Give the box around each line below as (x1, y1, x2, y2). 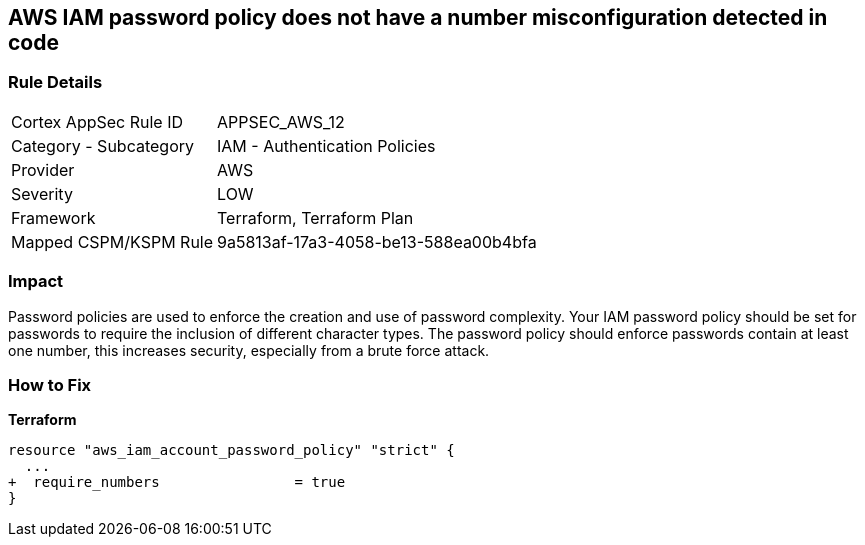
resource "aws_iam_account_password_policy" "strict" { (8, 442, 455, 459)
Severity (11, 183, 73, 204)
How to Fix (8, 374, 92, 395)
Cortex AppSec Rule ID (11, 111, 184, 132)
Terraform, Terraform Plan (217, 207, 414, 228)
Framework (11, 207, 96, 228)
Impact (8, 271, 64, 292)
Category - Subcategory (11, 135, 194, 156)
